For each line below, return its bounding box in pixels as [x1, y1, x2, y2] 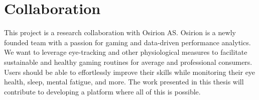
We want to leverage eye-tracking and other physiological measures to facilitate [4, 47, 247, 57]
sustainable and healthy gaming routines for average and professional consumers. [4, 56, 252, 67]
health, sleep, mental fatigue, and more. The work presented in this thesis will [4, 76, 244, 87]
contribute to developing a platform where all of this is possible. [4, 86, 201, 96]
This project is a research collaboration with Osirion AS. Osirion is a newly [4, 27, 236, 38]
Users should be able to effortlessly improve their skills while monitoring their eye [4, 66, 255, 77]
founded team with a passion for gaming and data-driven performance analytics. [4, 37, 251, 47]
